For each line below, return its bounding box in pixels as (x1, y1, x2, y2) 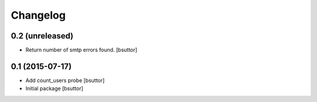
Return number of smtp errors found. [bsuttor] (25, 47, 137, 54)
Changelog (11, 9, 66, 22)
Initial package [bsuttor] (25, 85, 83, 92)
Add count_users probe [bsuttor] (25, 76, 105, 84)
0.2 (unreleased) (11, 31, 73, 41)
